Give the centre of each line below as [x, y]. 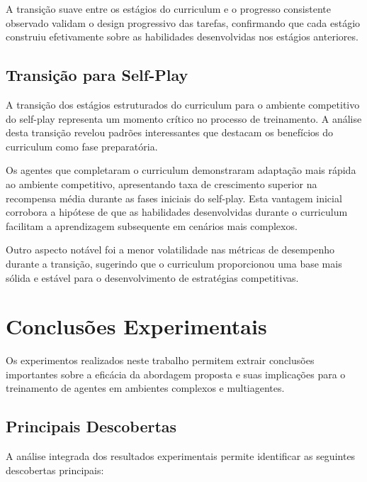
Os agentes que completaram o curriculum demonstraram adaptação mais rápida [181, 170]
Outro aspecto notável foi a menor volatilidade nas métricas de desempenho [170, 250]
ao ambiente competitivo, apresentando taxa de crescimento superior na [162, 184]
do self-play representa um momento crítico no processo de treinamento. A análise [184, 118]
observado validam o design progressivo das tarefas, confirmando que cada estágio [183, 22]
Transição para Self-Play [97, 75]
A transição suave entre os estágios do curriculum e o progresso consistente [168, 9]
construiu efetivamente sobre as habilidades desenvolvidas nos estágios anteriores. [182, 37]
